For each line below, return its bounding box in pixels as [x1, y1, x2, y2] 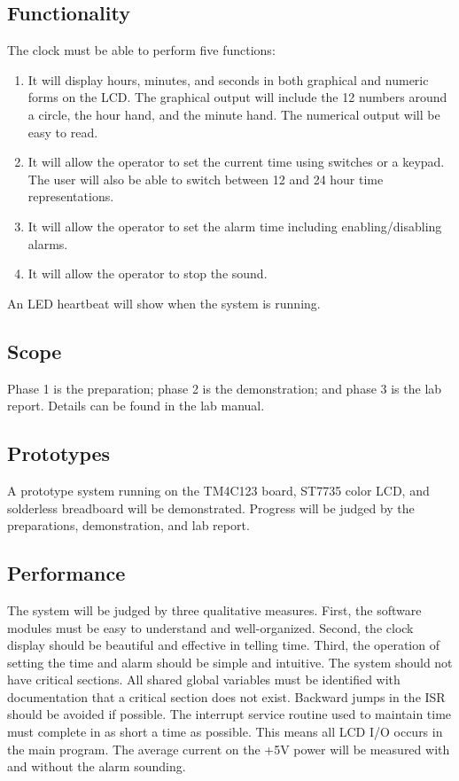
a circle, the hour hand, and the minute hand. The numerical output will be [27, 105, 440, 123]
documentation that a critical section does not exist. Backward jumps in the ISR [7, 687, 446, 706]
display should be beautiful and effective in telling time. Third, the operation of [7, 636, 440, 654]
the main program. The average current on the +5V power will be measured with [7, 739, 450, 758]
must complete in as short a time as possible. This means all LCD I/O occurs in [7, 722, 443, 741]
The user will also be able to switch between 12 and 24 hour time [27, 169, 384, 188]
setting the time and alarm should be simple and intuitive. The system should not [7, 652, 453, 671]
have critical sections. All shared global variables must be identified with [7, 670, 401, 689]
